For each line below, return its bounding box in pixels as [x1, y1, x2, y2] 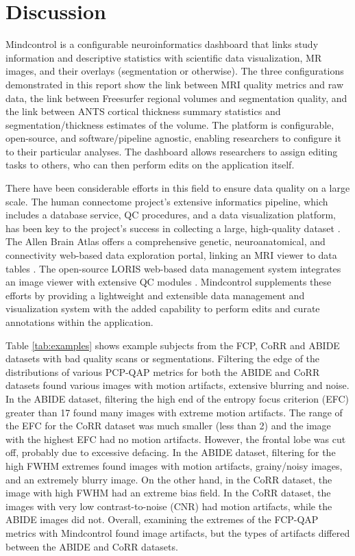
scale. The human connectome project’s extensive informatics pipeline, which [5, 194, 328, 208]
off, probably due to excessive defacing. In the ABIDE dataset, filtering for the [5, 445, 336, 459]
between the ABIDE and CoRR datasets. [5, 539, 178, 553]
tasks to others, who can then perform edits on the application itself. [5, 157, 295, 172]
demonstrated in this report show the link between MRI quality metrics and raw [5, 77, 344, 91]
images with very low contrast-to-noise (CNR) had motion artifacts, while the [5, 498, 332, 513]
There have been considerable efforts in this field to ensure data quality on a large [5, 181, 350, 195]
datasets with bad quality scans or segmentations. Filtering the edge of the [5, 351, 320, 366]
